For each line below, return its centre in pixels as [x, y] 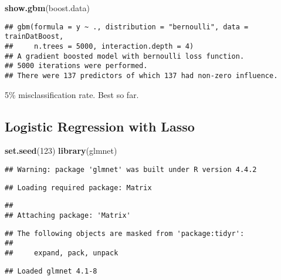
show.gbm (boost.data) [47, 8]
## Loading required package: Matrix [78, 188]
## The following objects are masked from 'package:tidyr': [125, 233]
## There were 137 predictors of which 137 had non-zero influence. [141, 75]
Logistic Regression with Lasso [100, 126]
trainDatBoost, [34, 37]
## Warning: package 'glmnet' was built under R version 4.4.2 [131, 169]
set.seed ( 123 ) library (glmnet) [61, 151]
